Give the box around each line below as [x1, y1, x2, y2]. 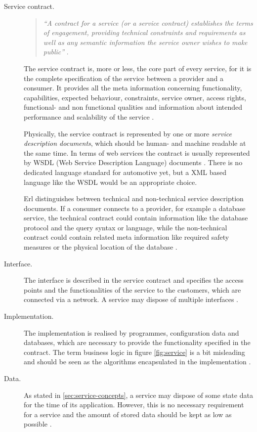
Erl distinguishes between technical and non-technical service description [24, 193, 244, 204]
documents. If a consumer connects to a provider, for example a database [24, 203, 246, 213]
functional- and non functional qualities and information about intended [24, 102, 243, 112]
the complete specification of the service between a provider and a [24, 73, 223, 83]
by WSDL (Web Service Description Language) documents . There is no [24, 157, 243, 168]
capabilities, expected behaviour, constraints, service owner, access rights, [24, 92, 246, 102]
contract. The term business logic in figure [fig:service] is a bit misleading [24, 346, 245, 357]
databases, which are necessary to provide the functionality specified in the [24, 337, 251, 347]
